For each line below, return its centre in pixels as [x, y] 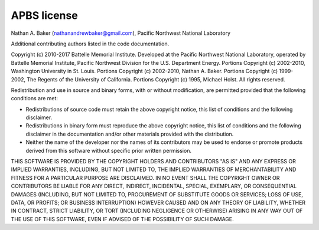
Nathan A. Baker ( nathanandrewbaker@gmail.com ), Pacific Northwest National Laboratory [121, 33]
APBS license [44, 15]
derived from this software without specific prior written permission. [109, 150]
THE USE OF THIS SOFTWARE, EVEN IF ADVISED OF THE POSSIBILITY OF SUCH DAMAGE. [123, 219]
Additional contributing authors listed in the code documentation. [90, 44]
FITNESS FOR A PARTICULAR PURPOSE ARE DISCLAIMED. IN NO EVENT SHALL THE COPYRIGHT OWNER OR [145, 178]
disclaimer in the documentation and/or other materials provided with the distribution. [130, 134]
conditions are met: [35, 98]
